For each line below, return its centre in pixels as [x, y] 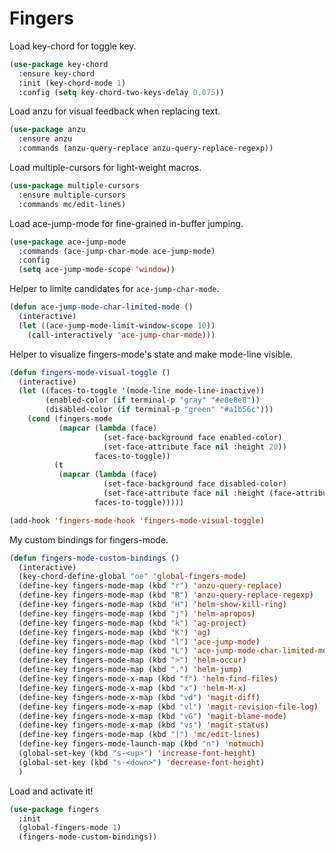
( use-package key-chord [59, 64]
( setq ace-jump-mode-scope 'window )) [97, 270]
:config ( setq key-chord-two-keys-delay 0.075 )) [121, 92]
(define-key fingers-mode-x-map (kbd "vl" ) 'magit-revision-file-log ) [168, 707]
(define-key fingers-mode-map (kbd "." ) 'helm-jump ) [130, 670]
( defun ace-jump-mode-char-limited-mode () [101, 307]
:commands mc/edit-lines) [72, 204]
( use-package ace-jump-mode [68, 242]
